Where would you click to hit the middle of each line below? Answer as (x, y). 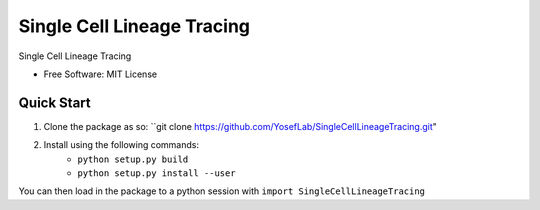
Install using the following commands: (121, 145)
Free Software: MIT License (100, 74)
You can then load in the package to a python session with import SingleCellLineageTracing (221, 191)
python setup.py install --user (156, 173)
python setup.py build (133, 159)
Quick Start (54, 102)
